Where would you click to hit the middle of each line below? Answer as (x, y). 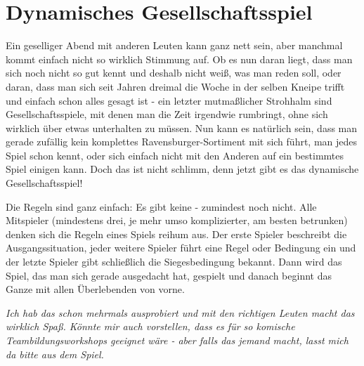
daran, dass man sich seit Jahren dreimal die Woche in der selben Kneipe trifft (175, 86)
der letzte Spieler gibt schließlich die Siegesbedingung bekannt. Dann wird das (174, 262)
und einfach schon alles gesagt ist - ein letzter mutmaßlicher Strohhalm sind (169, 100)
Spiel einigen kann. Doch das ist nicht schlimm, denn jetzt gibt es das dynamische (182, 169)
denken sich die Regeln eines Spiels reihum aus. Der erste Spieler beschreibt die (176, 234)
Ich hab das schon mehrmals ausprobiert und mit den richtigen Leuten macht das (180, 312)
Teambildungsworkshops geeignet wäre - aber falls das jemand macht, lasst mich (177, 340)
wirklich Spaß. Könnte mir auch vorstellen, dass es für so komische (150, 326)
